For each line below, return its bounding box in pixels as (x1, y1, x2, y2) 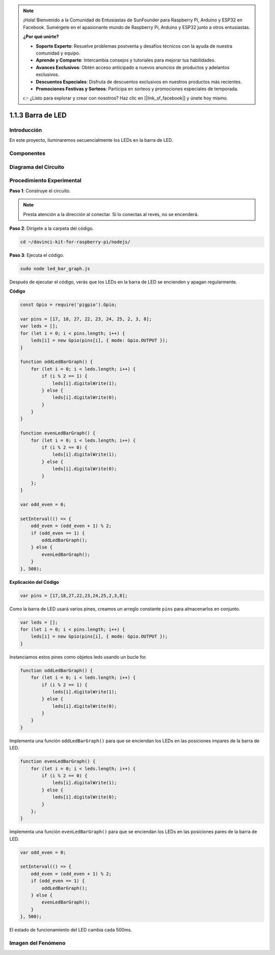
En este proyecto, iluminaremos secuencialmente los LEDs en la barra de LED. (9, 137, 173, 143)
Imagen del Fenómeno (9, 939, 66, 946)
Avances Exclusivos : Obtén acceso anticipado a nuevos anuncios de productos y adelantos (36, 64, 230, 70)
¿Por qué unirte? (23, 34, 59, 40)
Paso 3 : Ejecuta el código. (9, 252, 65, 258)
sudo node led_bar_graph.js (20, 266, 90, 271)
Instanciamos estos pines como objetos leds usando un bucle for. (9, 654, 147, 660)
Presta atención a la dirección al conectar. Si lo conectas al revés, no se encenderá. (23, 211, 199, 217)
